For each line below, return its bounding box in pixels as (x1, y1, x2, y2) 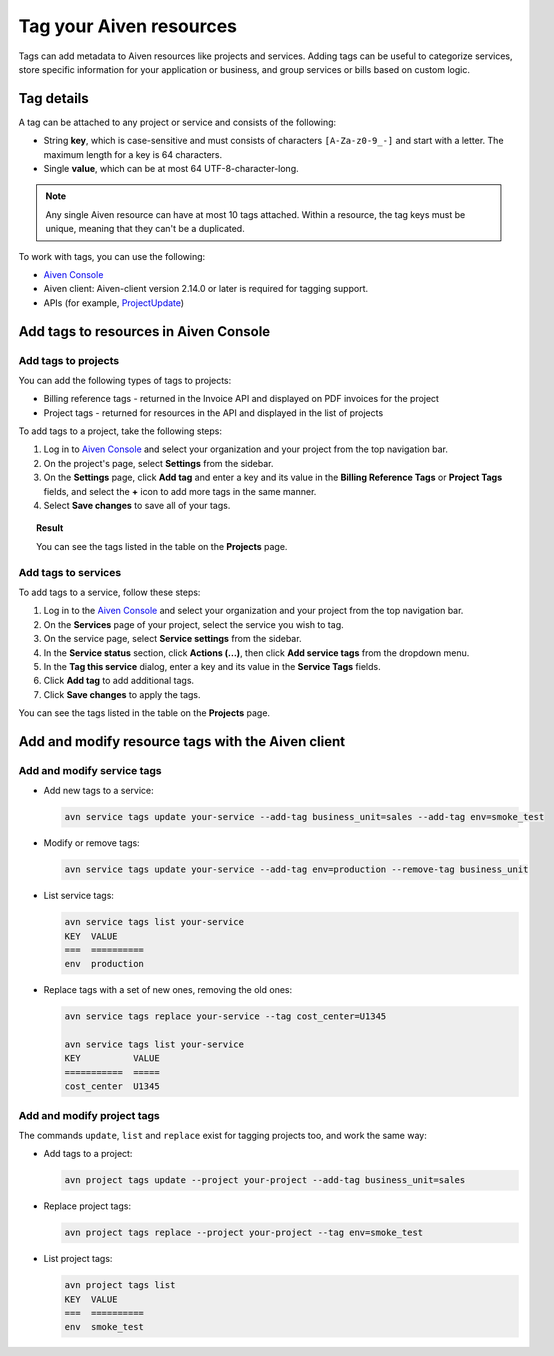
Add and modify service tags (18, 763, 162, 777)
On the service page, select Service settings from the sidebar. (43, 633, 302, 645)
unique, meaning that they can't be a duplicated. (45, 223, 245, 235)
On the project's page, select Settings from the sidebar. (43, 457, 274, 469)
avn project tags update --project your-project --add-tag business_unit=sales (64, 1175, 466, 1186)
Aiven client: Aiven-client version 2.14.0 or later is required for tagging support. (43, 283, 369, 295)
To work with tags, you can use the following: (18, 250, 206, 262)
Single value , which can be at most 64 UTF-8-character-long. (43, 163, 299, 175)
